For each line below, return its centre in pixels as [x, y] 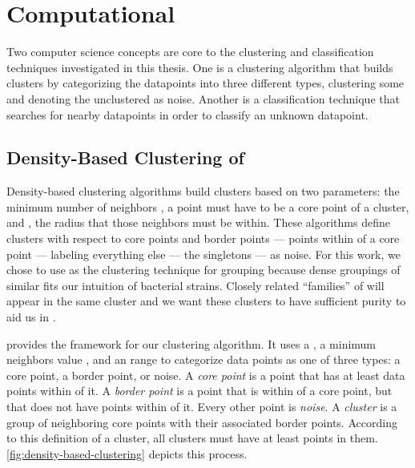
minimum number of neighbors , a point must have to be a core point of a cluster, [208, 206]
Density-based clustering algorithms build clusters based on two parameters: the [203, 191]
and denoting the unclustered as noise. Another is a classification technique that [203, 98]
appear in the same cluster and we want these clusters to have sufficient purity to [206, 301]
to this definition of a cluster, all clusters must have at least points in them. [192, 438]
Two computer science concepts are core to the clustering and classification [190, 52]
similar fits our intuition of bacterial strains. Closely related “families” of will [195, 285]
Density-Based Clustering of [125, 157]
